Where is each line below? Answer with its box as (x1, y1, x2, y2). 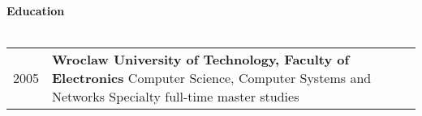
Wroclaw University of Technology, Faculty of (52, 50, 350, 69)
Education (6, 2, 65, 19)
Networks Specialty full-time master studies (52, 87, 299, 106)
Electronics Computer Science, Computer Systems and (52, 68, 372, 88)
